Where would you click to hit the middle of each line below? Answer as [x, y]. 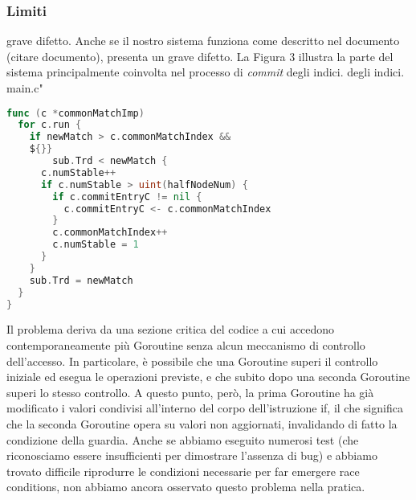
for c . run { [50, 125]
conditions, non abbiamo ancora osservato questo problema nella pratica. [186, 487]
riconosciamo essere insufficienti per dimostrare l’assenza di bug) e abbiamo [192, 455]
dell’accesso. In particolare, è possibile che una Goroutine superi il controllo [192, 361]
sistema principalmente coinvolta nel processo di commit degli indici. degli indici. [206, 72]
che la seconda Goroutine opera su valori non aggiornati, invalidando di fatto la [202, 424]
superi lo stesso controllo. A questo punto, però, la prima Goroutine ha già [190, 392]
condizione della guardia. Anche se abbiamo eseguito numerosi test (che [183, 439]
